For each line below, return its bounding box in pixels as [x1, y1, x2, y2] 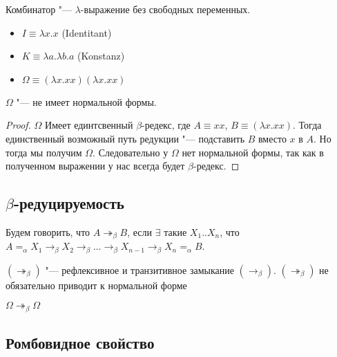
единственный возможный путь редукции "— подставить [6, 131, 245, 145]
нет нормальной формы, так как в [182, 145, 324, 159]
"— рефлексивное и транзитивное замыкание [45, 262, 234, 277]
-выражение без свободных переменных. [80, 2, 251, 16]
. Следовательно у [93, 145, 168, 159]
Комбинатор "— [6, 2, 73, 16]
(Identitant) [61, 25, 112, 39]
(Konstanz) [77, 48, 125, 63]
